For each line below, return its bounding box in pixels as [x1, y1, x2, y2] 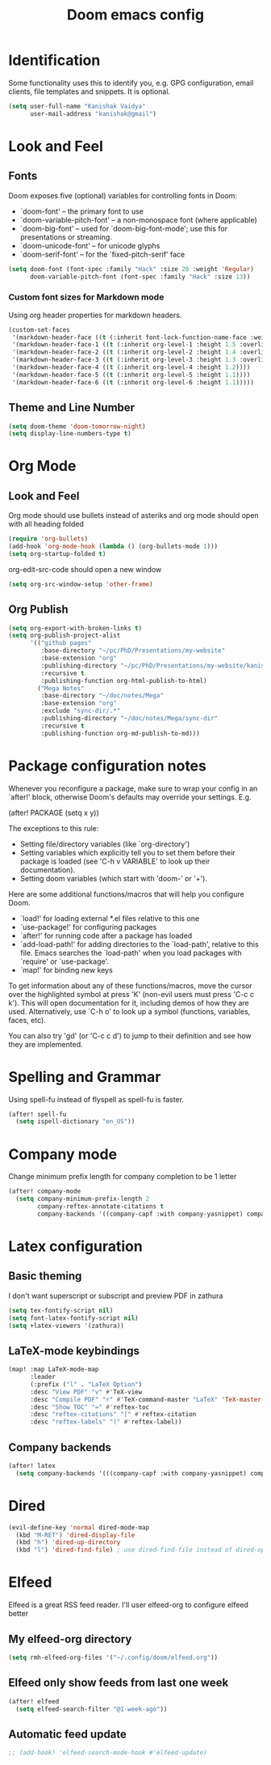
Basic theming [8, 1269, 82, 1283]
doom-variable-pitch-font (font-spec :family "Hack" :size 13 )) [29, 273, 251, 281]
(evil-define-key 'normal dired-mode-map [8, 1523, 150, 1531]
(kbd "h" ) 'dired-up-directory [15, 1538, 121, 1546]
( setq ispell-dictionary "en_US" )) [15, 1118, 135, 1126]
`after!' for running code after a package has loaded [19, 931, 193, 940]
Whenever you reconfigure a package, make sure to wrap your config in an [8, 783, 258, 793]
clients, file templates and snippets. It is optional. [8, 87, 171, 96]
